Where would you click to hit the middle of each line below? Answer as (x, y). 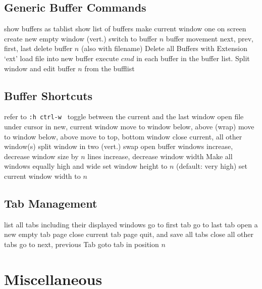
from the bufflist (110, 68)
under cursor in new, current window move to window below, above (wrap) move (129, 127)
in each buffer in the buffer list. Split (193, 58)
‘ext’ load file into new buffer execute (62, 58)
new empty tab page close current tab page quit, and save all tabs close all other (129, 234)
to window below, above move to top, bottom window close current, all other (123, 136)
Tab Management (51, 203)
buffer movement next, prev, (209, 38)
